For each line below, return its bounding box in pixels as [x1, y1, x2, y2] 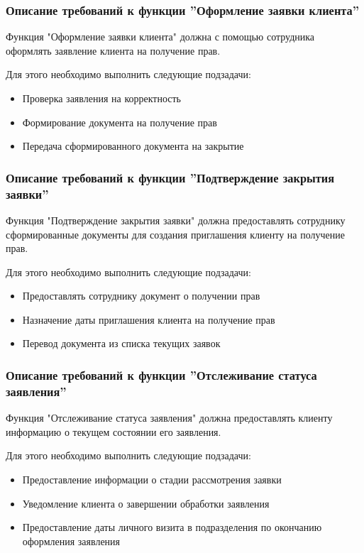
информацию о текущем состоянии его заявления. [6, 424, 221, 439]
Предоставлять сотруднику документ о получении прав [22, 288, 260, 303]
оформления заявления [22, 533, 121, 548]
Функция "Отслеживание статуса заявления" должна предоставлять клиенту [6, 410, 333, 425]
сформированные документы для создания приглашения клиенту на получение [6, 226, 345, 241]
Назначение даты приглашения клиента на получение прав [22, 312, 275, 327]
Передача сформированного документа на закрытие [22, 138, 244, 153]
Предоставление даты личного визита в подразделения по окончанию [22, 520, 322, 535]
